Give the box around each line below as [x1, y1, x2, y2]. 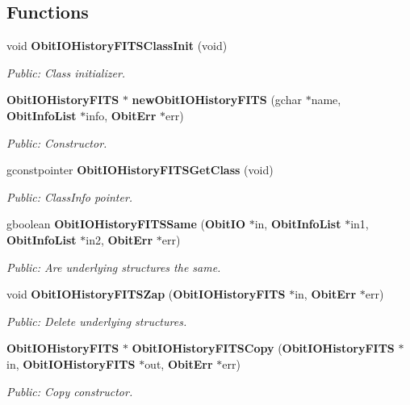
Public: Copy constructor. [6, 382, 133, 399]
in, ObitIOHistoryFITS [6, 355, 136, 372]
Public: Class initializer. [6, 64, 126, 81]
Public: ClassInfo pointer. [6, 188, 133, 205]
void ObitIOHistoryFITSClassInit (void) [6, 37, 228, 54]
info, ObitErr [86, 106, 157, 123]
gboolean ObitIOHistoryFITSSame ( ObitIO [6, 215, 245, 232]
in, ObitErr [295, 286, 357, 303]
